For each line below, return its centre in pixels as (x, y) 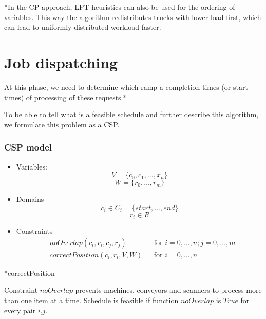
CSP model (28, 147)
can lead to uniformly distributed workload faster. (83, 27)
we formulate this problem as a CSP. (62, 124)
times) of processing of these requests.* (65, 97)
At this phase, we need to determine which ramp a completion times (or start (126, 87)
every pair (20, 310)
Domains (30, 199)
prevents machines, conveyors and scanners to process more (168, 290)
